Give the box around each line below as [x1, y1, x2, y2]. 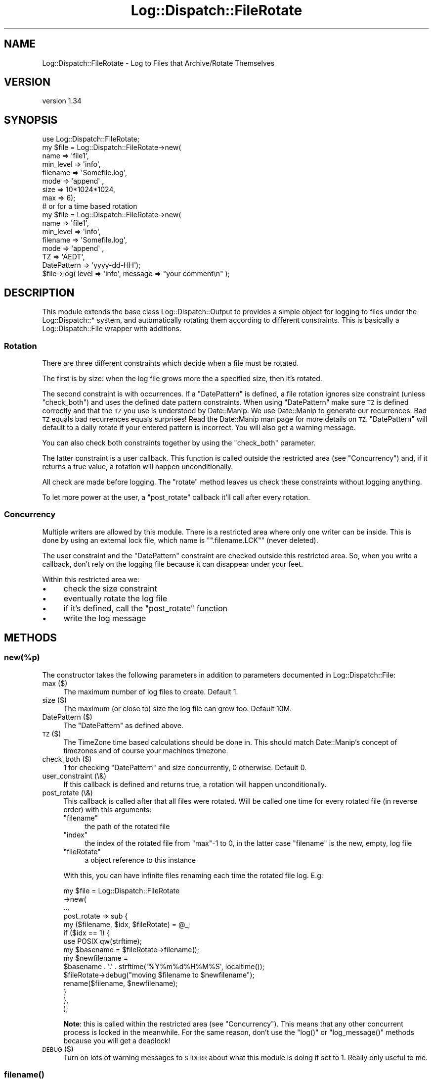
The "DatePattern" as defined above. [63, 721, 183, 730]
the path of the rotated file [85, 822, 170, 831]
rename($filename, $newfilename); [63, 979, 178, 987]
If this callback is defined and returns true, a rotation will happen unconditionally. [63, 780, 327, 788]
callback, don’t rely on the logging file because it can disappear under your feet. [42, 559, 303, 568]
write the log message [63, 613, 146, 623]
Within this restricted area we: [42, 575, 140, 584]
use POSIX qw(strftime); [63, 936, 142, 945]
